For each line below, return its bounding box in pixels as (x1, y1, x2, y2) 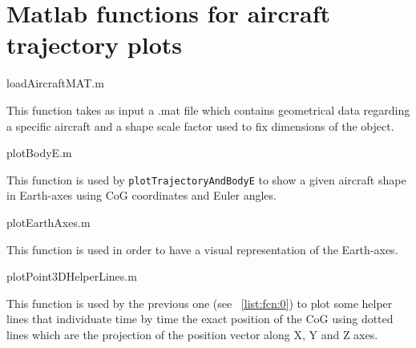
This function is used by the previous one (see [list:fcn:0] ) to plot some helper (6, 294, 393, 311)
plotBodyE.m (6, 144, 72, 161)
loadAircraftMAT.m (6, 75, 104, 91)
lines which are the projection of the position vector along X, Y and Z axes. (6, 326, 378, 342)
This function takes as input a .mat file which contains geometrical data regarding (6, 101, 410, 118)
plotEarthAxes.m (6, 213, 91, 230)
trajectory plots (6, 28, 182, 61)
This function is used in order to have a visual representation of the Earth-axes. (6, 241, 398, 257)
